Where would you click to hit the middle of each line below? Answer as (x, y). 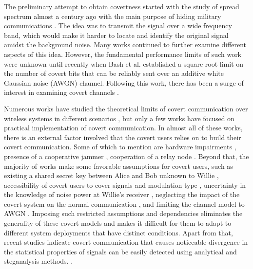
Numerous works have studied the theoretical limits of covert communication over (126, 108)
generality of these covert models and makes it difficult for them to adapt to (118, 223)
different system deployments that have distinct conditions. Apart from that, (118, 232)
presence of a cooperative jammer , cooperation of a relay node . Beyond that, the (126, 156)
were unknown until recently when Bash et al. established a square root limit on (124, 63)
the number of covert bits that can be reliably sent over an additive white (114, 73)
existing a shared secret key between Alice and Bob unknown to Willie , (111, 175)
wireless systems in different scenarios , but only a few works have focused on (119, 118)
